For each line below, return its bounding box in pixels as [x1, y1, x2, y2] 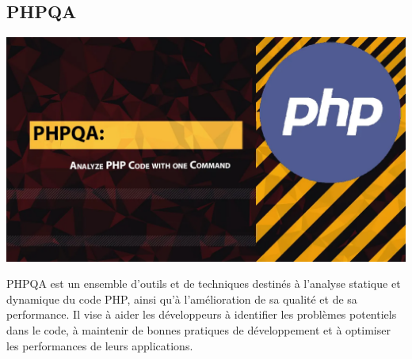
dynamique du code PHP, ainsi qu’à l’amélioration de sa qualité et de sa [6, 290, 357, 307]
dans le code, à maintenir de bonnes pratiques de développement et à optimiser [6, 322, 391, 338]
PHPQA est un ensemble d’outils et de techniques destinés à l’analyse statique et [6, 275, 401, 292]
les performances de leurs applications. [6, 337, 193, 353]
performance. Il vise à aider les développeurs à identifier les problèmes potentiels [6, 306, 397, 323]
